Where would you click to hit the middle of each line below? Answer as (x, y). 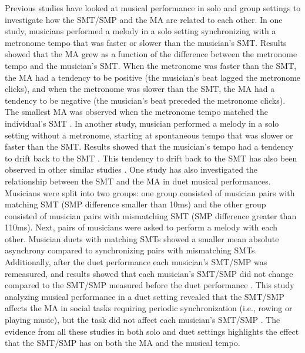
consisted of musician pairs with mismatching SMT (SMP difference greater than (151, 215)
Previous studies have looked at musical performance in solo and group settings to (153, 8)
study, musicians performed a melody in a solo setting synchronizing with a (140, 31)
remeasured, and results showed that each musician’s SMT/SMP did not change (149, 273)
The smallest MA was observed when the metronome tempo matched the (136, 112)
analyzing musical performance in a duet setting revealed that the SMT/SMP (145, 296)
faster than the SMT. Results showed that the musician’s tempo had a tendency (149, 146)
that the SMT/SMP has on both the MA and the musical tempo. (123, 343)
